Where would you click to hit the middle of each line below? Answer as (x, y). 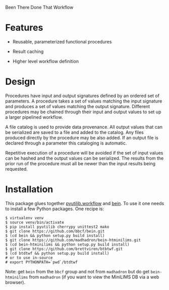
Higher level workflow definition (46, 61)
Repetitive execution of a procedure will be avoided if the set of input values (84, 153)
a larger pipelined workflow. (34, 117)
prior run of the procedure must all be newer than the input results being (80, 163)
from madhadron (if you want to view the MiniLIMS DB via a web (94, 277)
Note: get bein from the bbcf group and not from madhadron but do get (77, 271)
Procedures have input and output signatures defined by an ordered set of (82, 95)
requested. (16, 169)
